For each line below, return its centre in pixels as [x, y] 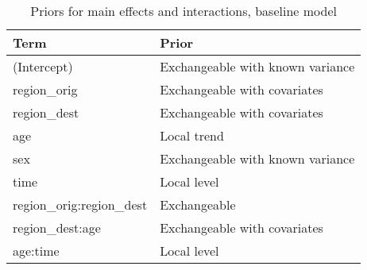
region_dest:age [57, 228]
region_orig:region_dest [80, 204]
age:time [36, 251]
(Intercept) [43, 66]
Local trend [192, 135]
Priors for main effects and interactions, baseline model [183, 11]
